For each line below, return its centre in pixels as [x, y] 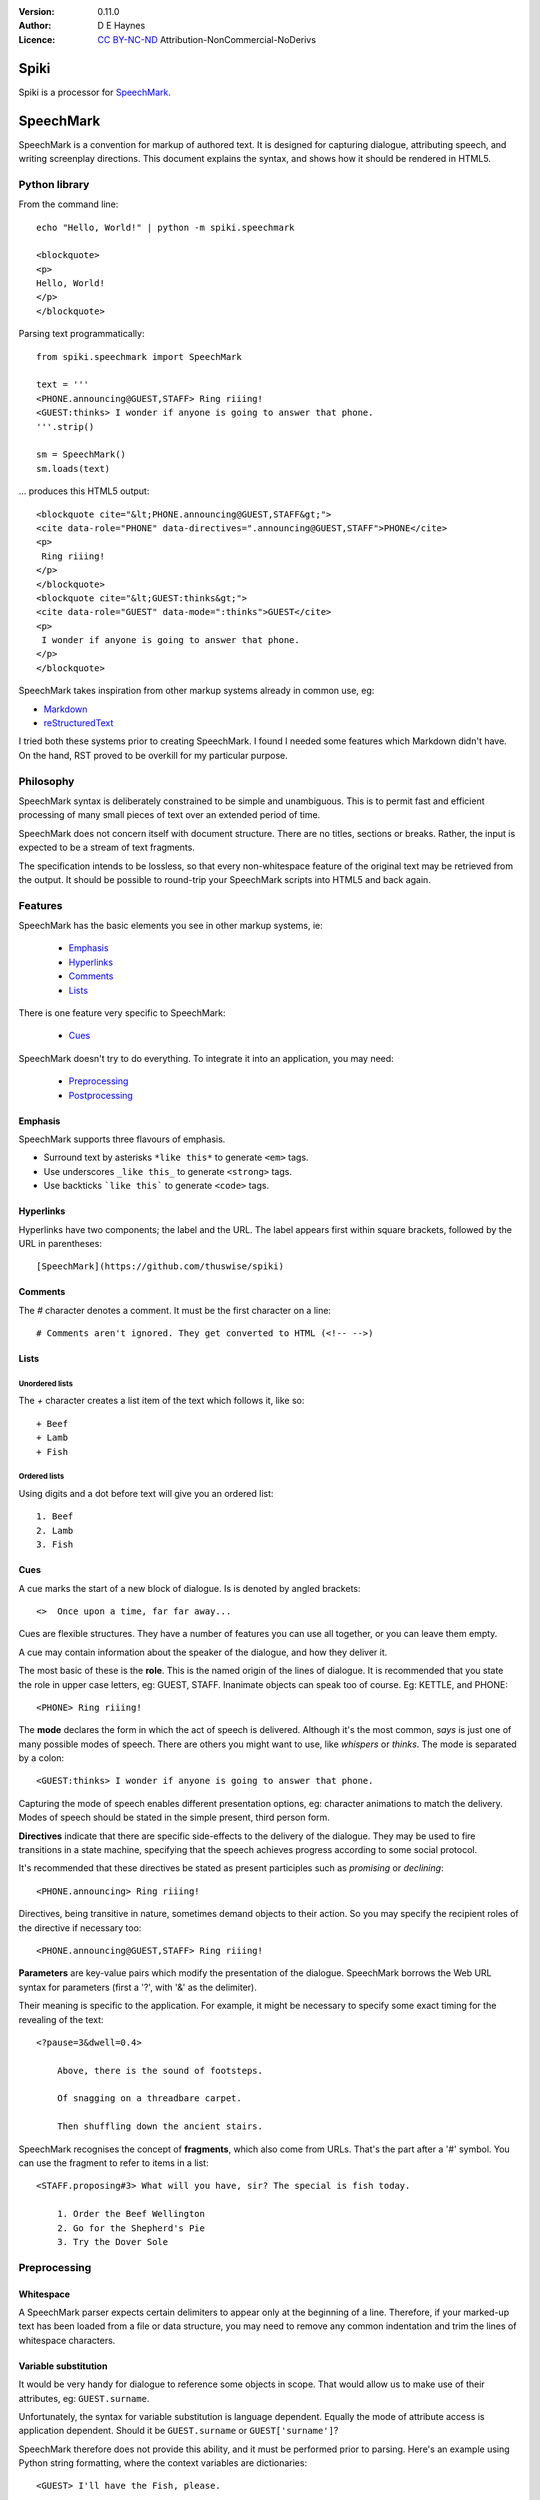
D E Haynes [121, 26]
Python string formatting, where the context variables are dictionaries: [163, 2463]
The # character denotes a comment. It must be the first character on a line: [175, 1310]
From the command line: [68, 204]
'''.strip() [65, 426]
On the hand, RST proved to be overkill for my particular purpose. [153, 755]
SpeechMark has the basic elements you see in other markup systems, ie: [171, 926]
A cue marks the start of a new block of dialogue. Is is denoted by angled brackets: [189, 1588]
